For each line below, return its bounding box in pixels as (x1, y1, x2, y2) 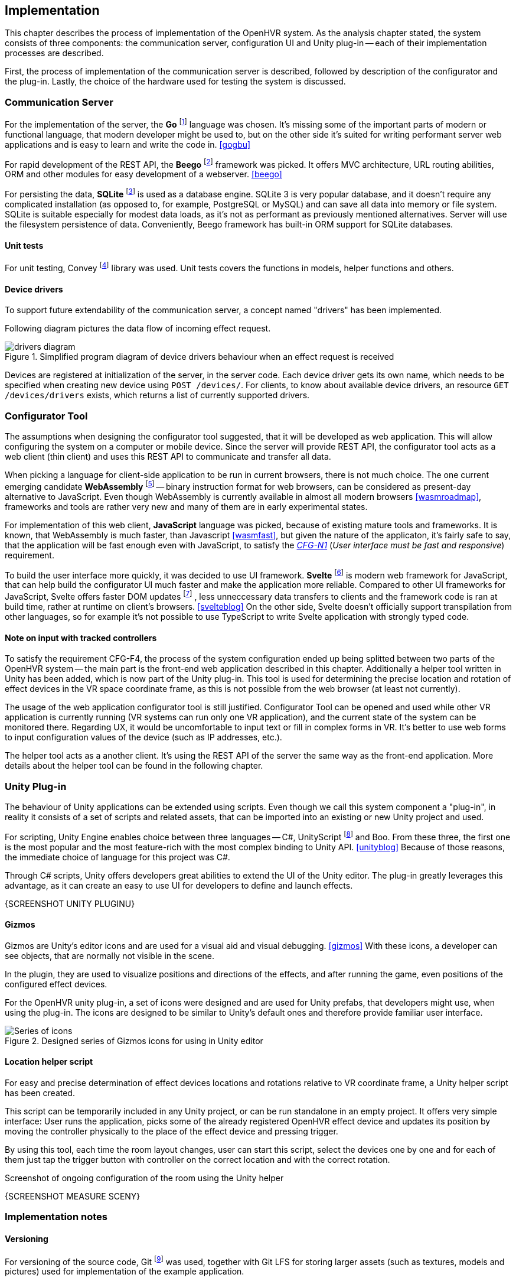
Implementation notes (5, 1211, 107, 1223)
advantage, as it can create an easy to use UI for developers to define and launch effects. (5, 880, 353, 890)
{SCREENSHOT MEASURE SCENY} (5, 1191, 141, 1202)
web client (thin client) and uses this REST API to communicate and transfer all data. (5, 451, 331, 461)
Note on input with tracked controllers (5, 632, 157, 643)
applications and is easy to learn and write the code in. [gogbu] (5, 139, 251, 149)
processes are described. (5, 48, 104, 58)
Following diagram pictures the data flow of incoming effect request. (5, 323, 271, 334)
